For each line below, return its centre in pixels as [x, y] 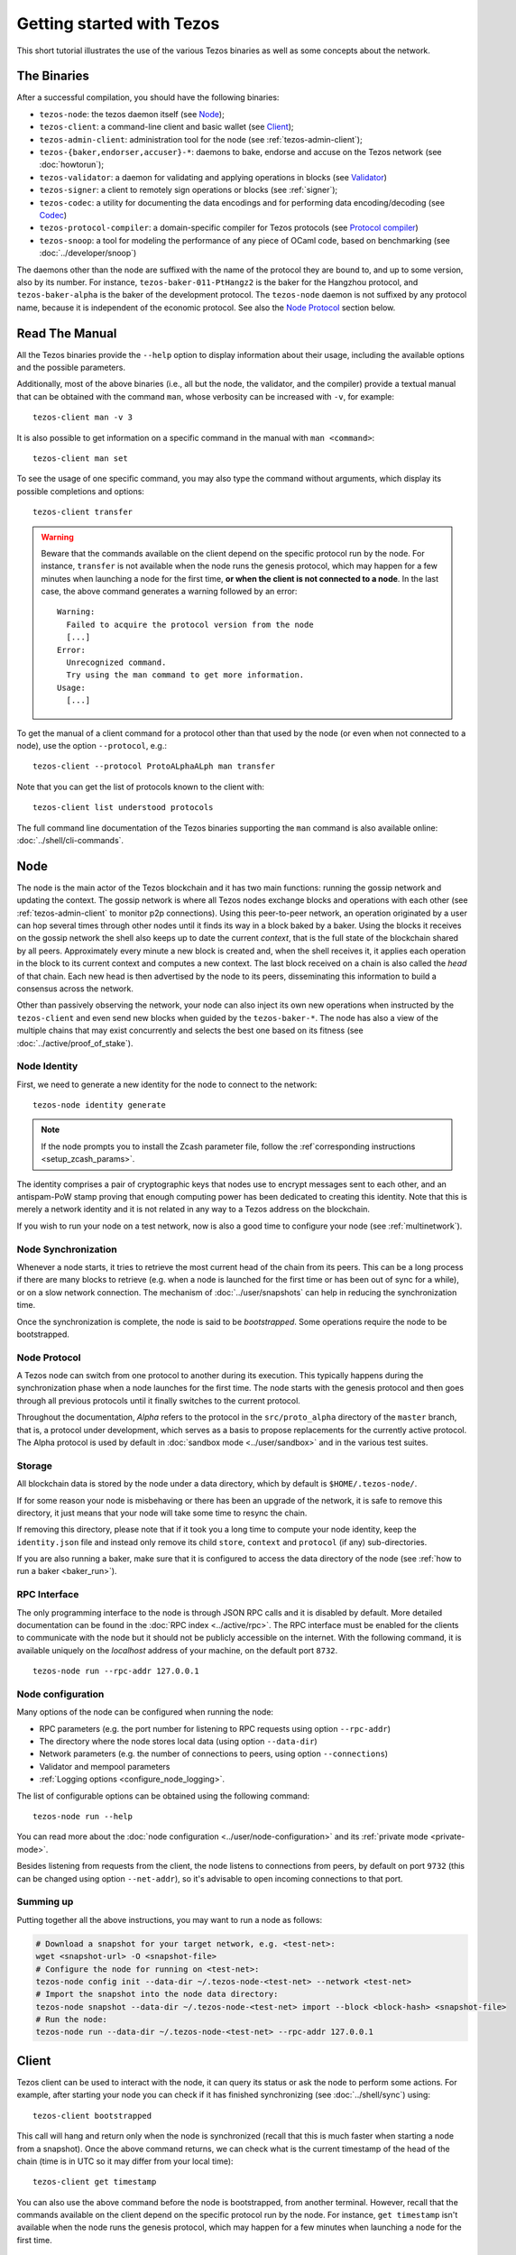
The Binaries [53, 76]
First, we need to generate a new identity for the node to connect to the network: [167, 1084]
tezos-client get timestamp [95, 2182]
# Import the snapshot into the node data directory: [157, 1994]
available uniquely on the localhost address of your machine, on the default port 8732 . [177, 1650]
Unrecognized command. [116, 663]
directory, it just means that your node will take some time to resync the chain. [162, 1513]
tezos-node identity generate [100, 1105]
